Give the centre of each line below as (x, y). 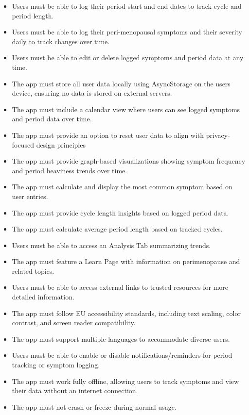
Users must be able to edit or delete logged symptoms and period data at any (128, 58)
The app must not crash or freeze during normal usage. (94, 407)
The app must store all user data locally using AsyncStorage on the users (121, 83)
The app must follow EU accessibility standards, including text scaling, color (126, 313)
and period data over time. (52, 119)
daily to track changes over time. (61, 41)
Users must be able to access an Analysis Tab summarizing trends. (111, 245)
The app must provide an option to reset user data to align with (108, 135)
